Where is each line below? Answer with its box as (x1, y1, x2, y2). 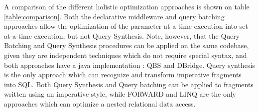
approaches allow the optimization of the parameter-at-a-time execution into (4, 21, 238, 31)
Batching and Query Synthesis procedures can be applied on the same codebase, (4, 40, 249, 51)
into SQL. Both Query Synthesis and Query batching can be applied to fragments (4, 79, 254, 89)
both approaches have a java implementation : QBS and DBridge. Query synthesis (4, 59, 255, 70)
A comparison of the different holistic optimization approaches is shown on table (4, 1, 250, 11)
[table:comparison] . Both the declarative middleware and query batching (4, 11, 225, 21)
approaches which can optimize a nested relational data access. (4, 98, 196, 109)
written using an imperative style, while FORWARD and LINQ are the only (4, 89, 236, 99)
